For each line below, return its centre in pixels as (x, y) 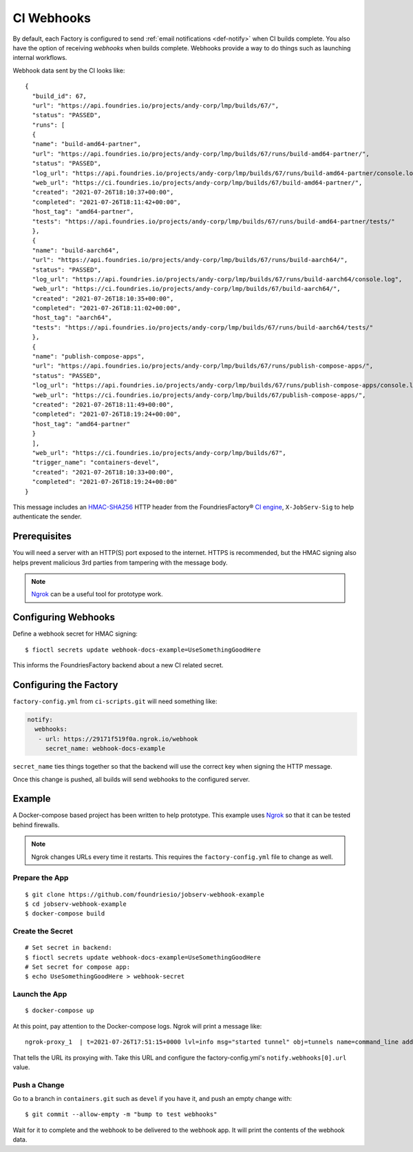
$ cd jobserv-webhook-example (76, 904)
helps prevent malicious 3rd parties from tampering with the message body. (120, 563)
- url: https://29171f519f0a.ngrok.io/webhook (118, 739)
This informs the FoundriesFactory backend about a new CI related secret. (118, 665)
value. (21, 1067)
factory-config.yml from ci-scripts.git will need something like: (115, 701)
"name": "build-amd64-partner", (86, 144)
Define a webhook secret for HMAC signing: (75, 634)
